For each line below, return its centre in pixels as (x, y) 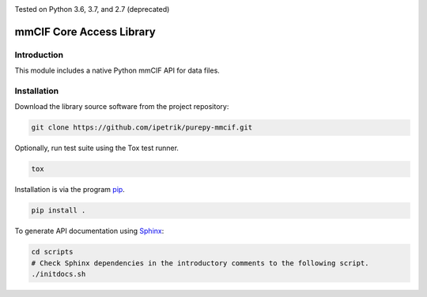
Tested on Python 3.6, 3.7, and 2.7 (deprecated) (92, 9)
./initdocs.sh (59, 274)
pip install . (59, 211)
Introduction (39, 55)
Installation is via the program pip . (70, 190)
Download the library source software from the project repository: (122, 107)
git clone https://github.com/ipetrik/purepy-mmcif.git (142, 128)
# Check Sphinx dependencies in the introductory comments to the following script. (200, 263)
